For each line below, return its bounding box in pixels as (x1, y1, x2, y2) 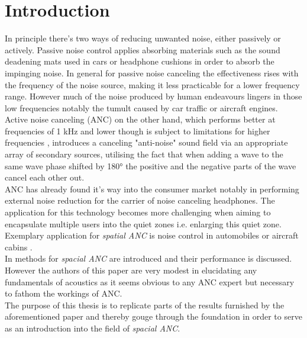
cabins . (5, 240, 33, 253)
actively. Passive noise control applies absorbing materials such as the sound (5, 43, 280, 56)
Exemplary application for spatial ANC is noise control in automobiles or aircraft (5, 229, 299, 242)
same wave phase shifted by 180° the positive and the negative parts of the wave (5, 159, 296, 172)
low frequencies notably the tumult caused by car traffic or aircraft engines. (5, 101, 278, 114)
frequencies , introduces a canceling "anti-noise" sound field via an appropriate (5, 136, 288, 149)
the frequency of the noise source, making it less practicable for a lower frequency (5, 78, 300, 91)
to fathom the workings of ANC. (5, 287, 122, 300)
